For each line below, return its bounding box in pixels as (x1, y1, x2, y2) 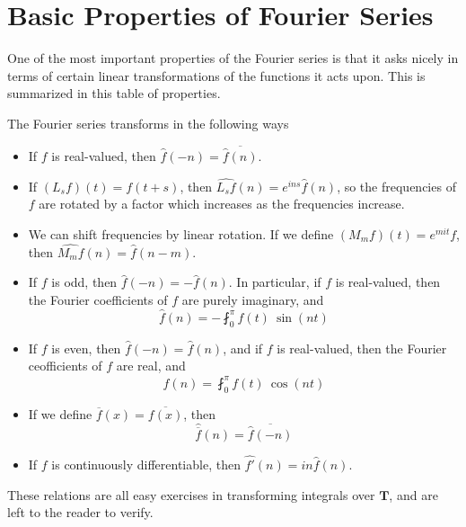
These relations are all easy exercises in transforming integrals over (7, 485, 375, 504)
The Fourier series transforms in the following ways (7, 113, 289, 132)
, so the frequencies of (337, 176, 456, 195)
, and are (389, 485, 438, 504)
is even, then (51, 338, 121, 357)
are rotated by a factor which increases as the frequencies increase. (39, 194, 405, 213)
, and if (223, 338, 263, 357)
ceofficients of (28, 356, 102, 375)
